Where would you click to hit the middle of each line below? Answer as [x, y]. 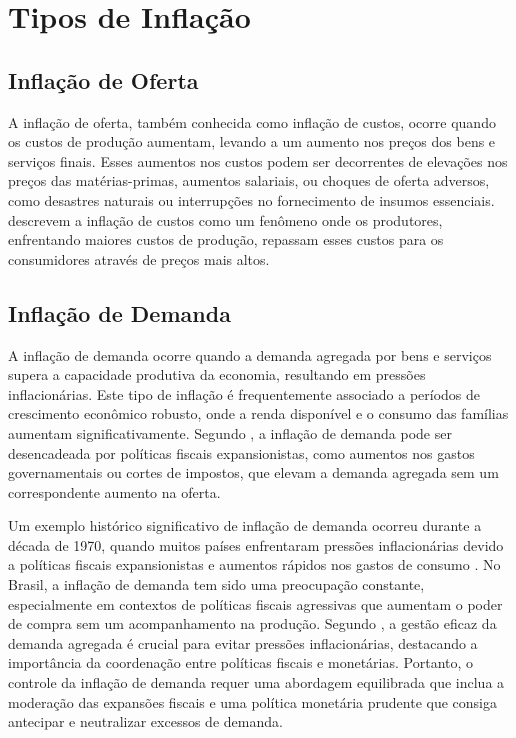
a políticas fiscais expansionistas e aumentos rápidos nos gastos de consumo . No [254, 564]
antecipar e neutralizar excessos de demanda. [145, 721]
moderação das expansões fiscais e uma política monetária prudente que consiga [252, 701]
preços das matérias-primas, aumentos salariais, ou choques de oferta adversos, [249, 180]
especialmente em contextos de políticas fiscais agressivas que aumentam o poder [255, 603]
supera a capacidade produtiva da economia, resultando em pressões [217, 374]
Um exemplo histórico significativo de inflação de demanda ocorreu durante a [245, 525]
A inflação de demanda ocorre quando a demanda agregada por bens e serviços [250, 354]
